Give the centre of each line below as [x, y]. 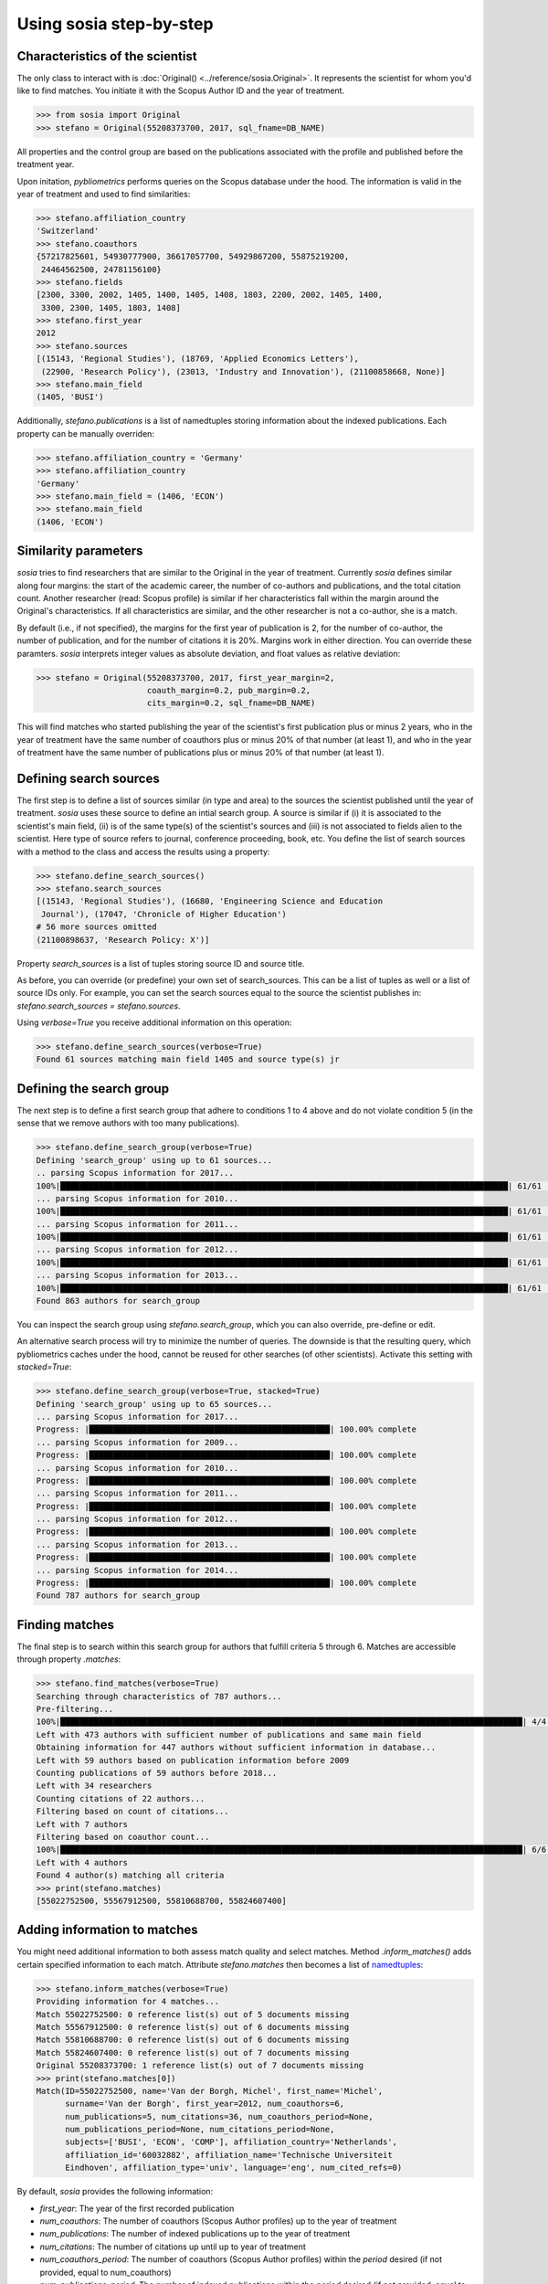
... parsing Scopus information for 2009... [137, 1442]
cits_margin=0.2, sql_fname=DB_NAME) [231, 703]
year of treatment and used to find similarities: [104, 194]
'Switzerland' [68, 231]
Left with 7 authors [82, 1824]
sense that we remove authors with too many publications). [128, 1123]
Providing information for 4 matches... [127, 2002]
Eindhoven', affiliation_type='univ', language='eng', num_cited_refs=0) [234, 2168]
